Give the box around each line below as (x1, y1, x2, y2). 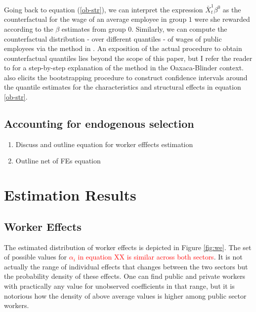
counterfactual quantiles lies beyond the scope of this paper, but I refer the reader (4, 52, 253, 63)
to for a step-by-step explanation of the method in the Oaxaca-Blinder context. (4, 62, 244, 73)
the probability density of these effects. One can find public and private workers (4, 271, 246, 281)
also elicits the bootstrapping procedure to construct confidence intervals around (4, 72, 248, 82)
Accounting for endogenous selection (4, 116, 194, 131)
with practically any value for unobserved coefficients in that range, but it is (4, 281, 235, 291)
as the (222, 4, 241, 14)
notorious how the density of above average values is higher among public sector (4, 290, 247, 301)
